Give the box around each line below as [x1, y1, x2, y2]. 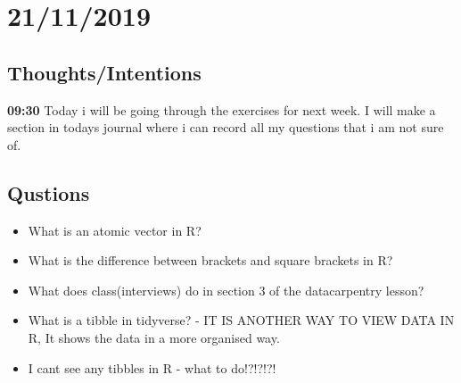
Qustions [7, 179, 90, 206]
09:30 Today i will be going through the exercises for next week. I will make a [7, 100, 436, 119]
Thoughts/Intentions [7, 58, 202, 86]
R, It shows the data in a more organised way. [28, 328, 280, 346]
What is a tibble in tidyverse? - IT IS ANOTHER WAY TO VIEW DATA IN [28, 311, 455, 329]
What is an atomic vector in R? [28, 221, 202, 239]
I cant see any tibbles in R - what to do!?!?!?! [28, 358, 276, 377]
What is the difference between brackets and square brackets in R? [28, 251, 393, 270]
